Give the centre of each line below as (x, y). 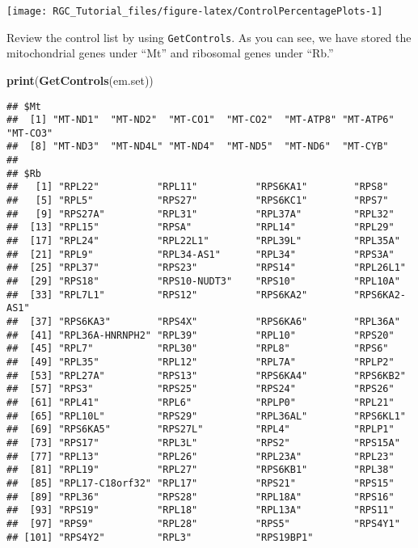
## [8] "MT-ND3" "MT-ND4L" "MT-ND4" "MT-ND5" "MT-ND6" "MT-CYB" (198, 147)
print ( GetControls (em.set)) (80, 80)
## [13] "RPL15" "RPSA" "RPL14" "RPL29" (201, 228)
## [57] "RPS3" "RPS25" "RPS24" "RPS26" (201, 389)
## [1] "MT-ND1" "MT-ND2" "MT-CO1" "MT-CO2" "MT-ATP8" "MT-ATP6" (201, 120)
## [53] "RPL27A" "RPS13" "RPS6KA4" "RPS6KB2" (206, 375)
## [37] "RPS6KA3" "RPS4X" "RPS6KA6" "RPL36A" (203, 322)
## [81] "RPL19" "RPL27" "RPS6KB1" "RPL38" (201, 470)
